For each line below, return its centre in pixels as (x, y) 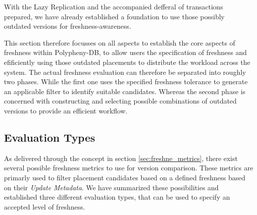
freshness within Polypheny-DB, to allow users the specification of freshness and (126, 52)
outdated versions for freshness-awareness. (68, 26)
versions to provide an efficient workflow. (66, 110)
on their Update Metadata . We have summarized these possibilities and (111, 187)
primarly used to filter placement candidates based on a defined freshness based (125, 177)
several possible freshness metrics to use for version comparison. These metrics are (129, 168)
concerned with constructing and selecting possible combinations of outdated (120, 101)
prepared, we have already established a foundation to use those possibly (114, 16)
